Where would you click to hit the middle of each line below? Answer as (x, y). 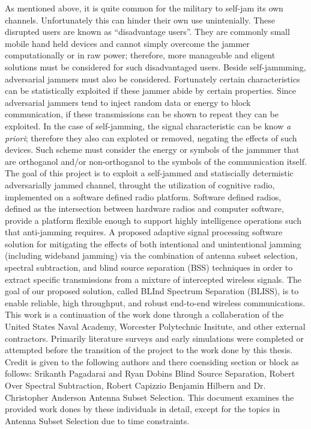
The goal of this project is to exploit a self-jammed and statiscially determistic (149, 173)
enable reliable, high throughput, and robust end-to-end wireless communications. (155, 302)
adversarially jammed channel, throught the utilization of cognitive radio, (140, 184)
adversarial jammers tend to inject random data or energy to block (128, 102)
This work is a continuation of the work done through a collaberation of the (144, 314)
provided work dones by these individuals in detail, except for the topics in (143, 409)
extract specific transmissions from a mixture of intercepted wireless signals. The (153, 279)
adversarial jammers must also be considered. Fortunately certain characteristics (152, 79)
